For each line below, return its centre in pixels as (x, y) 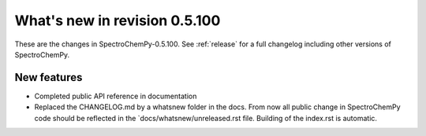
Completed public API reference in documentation (116, 96)
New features (49, 77)
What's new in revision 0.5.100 (118, 20)
